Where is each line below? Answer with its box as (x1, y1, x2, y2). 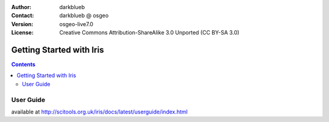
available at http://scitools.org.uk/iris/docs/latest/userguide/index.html (11, 108, 188, 115)
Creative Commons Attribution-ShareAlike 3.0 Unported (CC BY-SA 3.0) (59, 29, 240, 36)
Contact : (11, 12, 35, 19)
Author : (11, 4, 32, 10)
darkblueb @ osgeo (59, 12, 109, 19)
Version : (11, 20, 34, 27)
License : (11, 29, 34, 36)
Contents (11, 61, 36, 68)
